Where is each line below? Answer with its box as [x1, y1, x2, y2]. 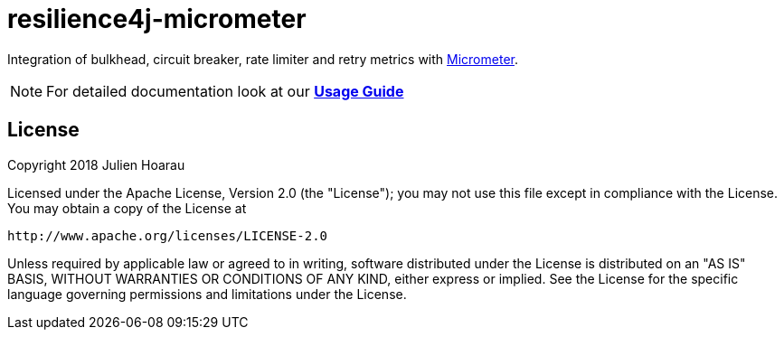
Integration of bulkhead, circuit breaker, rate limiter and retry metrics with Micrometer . [7, 51, 518, 67]
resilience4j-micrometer [7, 4, 307, 34]
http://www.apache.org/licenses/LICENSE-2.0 [7, 228, 328, 243]
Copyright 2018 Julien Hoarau [7, 156, 185, 173]
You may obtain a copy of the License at [7, 200, 247, 216]
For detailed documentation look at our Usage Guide [46, 81, 404, 100]
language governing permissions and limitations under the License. [7, 286, 407, 302]
